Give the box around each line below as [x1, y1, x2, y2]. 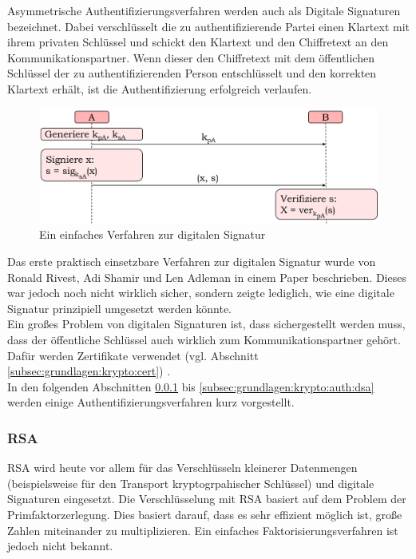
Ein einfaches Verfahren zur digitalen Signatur [39, 226, 266, 243]
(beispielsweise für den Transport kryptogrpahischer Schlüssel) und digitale [7, 474, 374, 491]
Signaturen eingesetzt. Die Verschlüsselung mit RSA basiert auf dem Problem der [7, 490, 406, 507]
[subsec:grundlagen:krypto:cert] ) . [7, 363, 171, 379]
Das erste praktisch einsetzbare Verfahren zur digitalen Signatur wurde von [7, 252, 376, 269]
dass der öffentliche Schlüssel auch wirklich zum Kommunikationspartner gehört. [7, 331, 401, 347]
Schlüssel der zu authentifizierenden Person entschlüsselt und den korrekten [7, 65, 377, 81]
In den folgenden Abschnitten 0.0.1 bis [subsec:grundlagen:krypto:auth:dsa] [7, 378, 374, 394]
